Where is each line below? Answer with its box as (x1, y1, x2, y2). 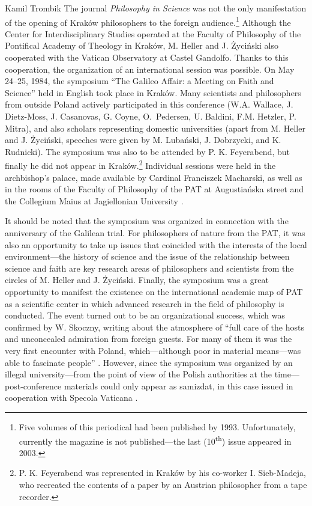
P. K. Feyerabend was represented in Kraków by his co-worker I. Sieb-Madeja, (19, 466, 306, 479)
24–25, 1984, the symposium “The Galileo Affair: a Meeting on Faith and (5, 75, 274, 87)
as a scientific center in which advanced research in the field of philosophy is (5, 297, 284, 309)
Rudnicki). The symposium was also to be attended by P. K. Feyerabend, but (5, 145, 290, 157)
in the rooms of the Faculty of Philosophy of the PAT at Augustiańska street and (5, 183, 304, 195)
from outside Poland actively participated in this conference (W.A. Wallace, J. (5, 98, 293, 111)
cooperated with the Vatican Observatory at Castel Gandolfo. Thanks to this (5, 51, 289, 64)
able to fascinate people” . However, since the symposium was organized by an (5, 356, 293, 368)
